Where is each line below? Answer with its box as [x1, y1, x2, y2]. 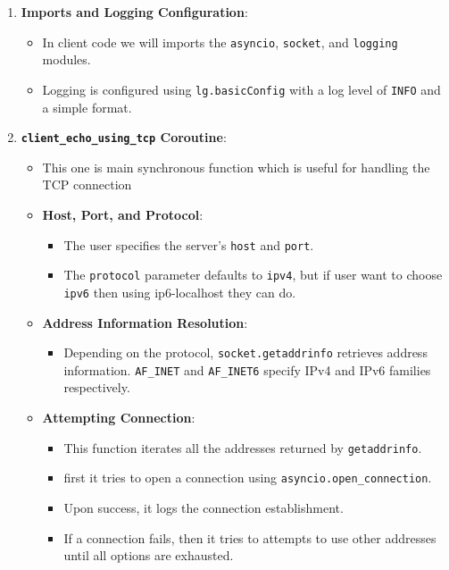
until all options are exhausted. [63, 546, 234, 565]
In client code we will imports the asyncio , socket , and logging [42, 32, 398, 51]
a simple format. [42, 97, 132, 116]
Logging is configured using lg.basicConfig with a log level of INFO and [42, 80, 441, 98]
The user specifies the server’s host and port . [63, 235, 314, 254]
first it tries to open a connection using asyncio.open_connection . [63, 468, 432, 487]
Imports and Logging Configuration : [21, 3, 248, 21]
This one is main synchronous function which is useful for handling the [42, 157, 430, 176]
